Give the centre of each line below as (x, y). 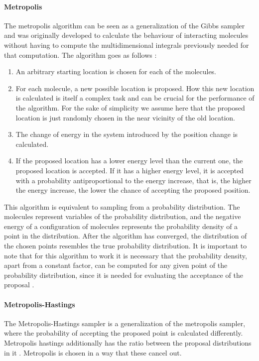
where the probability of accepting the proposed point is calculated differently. (124, 333)
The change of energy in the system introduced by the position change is (127, 134)
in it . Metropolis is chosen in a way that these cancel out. (93, 352)
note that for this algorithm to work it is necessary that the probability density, (126, 255)
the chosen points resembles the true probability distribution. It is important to (126, 246)
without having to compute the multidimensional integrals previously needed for (127, 45)
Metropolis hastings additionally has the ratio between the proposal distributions (128, 343)
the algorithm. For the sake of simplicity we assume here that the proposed (130, 107)
